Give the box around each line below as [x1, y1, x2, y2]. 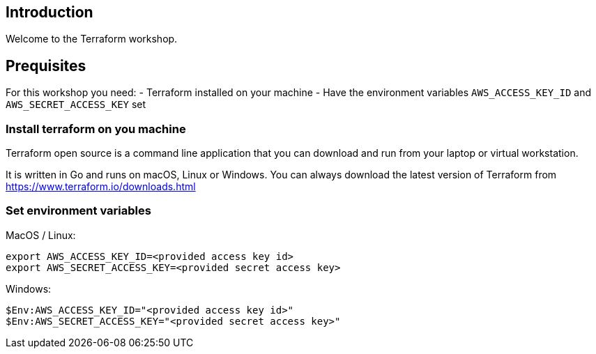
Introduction [6, 3, 93, 21]
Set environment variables [6, 203, 151, 218]
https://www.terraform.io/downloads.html [6, 180, 196, 193]
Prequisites [6, 56, 86, 75]
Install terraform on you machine [6, 121, 186, 136]
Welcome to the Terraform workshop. [6, 33, 178, 45]
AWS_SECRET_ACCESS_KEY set [6, 98, 146, 111]
